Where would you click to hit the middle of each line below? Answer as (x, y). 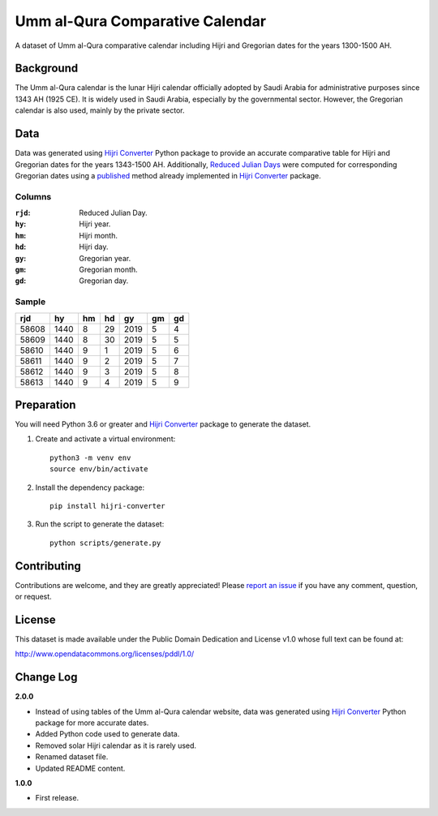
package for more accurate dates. (92, 723)
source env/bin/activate (99, 469)
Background (47, 69)
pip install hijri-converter (107, 506)
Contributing (48, 566)
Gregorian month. (108, 270)
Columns (33, 196)
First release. (57, 798)
